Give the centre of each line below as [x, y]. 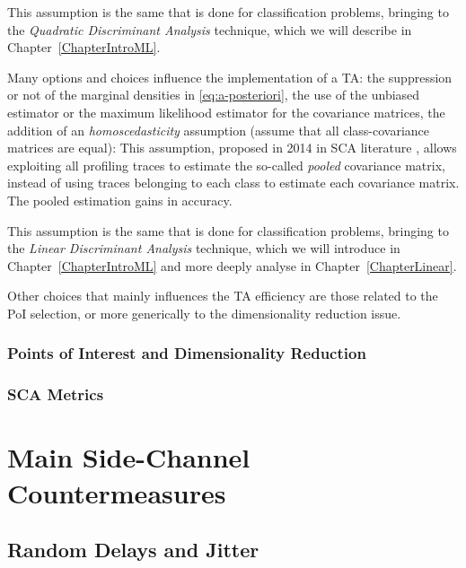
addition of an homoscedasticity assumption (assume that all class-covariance [219, 130]
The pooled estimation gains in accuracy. [120, 200]
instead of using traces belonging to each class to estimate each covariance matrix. [233, 183]
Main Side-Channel [129, 457]
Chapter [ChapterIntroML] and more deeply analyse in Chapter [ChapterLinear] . [232, 265]
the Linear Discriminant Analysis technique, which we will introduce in [204, 248]
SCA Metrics [56, 394]
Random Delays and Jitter [133, 550]
